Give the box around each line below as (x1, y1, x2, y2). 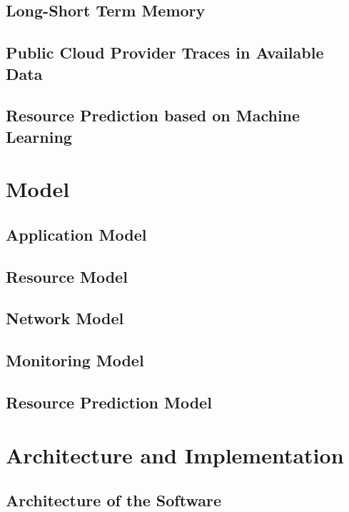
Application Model (6, 223, 147, 245)
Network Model (6, 307, 124, 329)
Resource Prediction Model (6, 391, 212, 413)
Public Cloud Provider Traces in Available (6, 41, 324, 64)
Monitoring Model (6, 349, 144, 371)
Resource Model (6, 265, 128, 287)
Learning (6, 125, 72, 147)
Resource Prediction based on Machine (6, 104, 300, 126)
